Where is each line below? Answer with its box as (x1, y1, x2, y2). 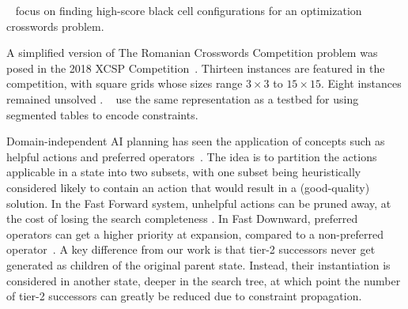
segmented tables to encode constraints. (6, 106, 198, 122)
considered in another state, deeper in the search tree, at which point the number (6, 272, 401, 288)
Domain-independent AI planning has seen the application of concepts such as (6, 133, 385, 149)
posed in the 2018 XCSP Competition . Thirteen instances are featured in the (6, 59, 385, 76)
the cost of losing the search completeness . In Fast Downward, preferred (6, 210, 358, 227)
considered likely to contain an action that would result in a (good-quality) (6, 179, 370, 195)
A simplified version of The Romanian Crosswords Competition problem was (6, 44, 378, 61)
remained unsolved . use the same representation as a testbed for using (6, 90, 359, 107)
